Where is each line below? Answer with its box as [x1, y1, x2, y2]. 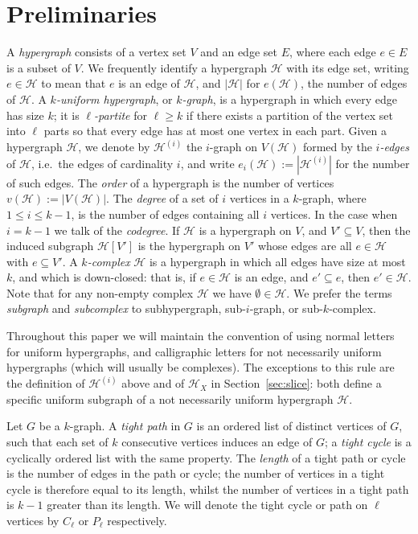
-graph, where [298, 190, 367, 207]
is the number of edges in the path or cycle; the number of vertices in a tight [6, 465, 385, 482]
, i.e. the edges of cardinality [31, 154, 174, 171]
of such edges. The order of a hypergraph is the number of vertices [6, 174, 334, 191]
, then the [362, 221, 411, 238]
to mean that [41, 75, 106, 92]
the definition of [6, 375, 85, 392]
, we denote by [78, 138, 150, 155]
